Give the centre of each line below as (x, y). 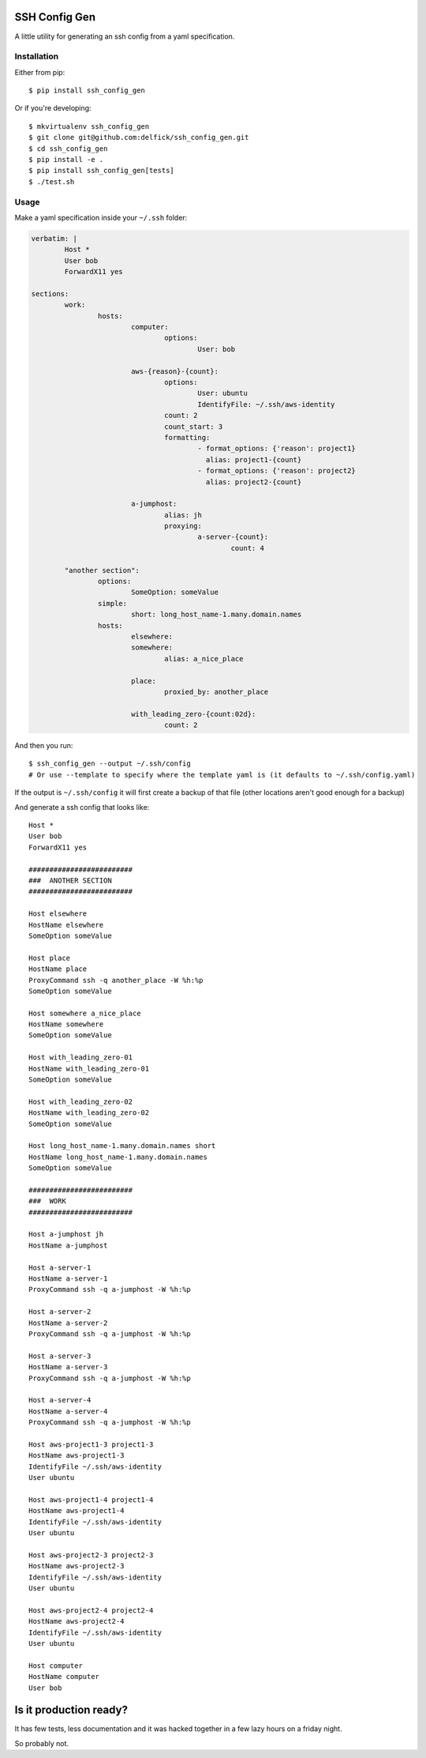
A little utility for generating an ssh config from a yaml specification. (125, 36)
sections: (50, 294)
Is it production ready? (71, 1710)
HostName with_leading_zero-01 (89, 1068)
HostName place (58, 969)
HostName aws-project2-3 (77, 1566)
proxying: (183, 526)
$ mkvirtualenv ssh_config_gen (89, 126)
